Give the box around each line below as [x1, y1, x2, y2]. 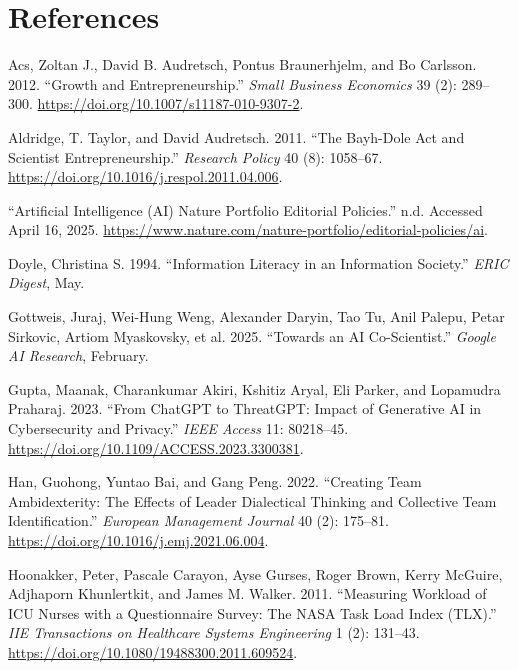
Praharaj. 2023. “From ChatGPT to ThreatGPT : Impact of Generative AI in [8, 398, 482, 419]
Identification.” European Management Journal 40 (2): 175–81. [8, 510, 389, 531]
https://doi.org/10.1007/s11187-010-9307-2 [37, 93, 300, 114]
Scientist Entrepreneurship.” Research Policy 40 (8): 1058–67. [8, 146, 383, 167]
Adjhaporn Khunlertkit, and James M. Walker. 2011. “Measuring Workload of [8, 583, 487, 604]
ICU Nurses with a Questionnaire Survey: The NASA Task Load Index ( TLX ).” [8, 602, 497, 623]
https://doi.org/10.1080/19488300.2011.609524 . [8, 641, 298, 662]
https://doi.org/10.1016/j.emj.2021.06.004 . [8, 530, 269, 550]
